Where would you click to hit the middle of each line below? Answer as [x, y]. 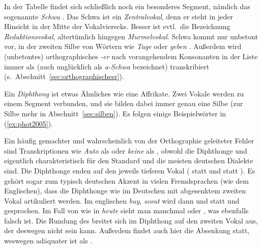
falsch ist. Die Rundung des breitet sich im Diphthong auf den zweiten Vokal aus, [131, 220]
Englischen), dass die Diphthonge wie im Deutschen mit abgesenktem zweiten [125, 191]
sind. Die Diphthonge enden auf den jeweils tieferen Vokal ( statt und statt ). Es [130, 170]
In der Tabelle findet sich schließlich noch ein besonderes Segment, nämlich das [127, 6]
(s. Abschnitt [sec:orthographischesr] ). [64, 76]
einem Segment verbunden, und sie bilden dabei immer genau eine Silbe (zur [124, 103]
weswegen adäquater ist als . [48, 241]
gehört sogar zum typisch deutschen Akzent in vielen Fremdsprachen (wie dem [126, 180]
